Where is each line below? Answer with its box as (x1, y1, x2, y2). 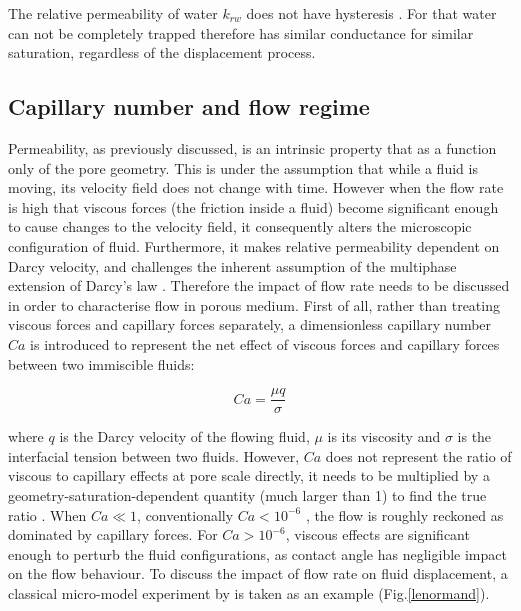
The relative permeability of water (8, 3, 218, 23)
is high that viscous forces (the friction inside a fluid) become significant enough (8, 196, 499, 217)
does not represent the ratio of (325, 445, 512, 466)
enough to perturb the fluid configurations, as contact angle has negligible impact (8, 543, 507, 564)
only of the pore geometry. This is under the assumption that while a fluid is (8, 157, 478, 178)
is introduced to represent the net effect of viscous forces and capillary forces (30, 333, 500, 354)
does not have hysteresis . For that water (246, 3, 497, 23)
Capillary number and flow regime (8, 91, 370, 122)
